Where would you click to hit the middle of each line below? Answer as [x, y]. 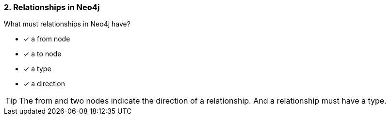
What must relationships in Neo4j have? [67, 24]
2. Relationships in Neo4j [52, 7]
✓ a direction [44, 84]
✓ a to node [42, 54]
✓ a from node [47, 39]
